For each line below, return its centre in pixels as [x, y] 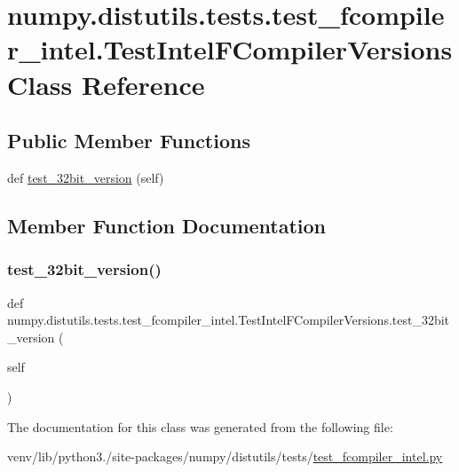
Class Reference [106, 84]
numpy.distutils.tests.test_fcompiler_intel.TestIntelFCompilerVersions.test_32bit [229, 320]
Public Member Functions [129, 141]
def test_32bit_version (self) [86, 177]
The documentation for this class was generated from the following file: [200, 426]
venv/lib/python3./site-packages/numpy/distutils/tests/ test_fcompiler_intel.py [225, 456]
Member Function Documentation [167, 225]
